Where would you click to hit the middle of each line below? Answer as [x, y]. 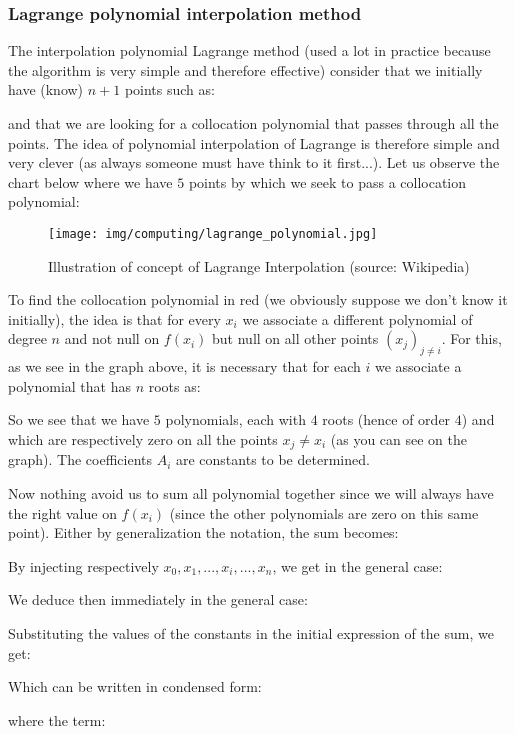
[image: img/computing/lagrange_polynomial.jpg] [213, 233]
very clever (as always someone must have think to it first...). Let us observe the [254, 162]
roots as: [174, 385]
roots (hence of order [386, 419]
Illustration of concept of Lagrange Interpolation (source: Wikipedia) [259, 265]
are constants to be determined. [272, 459]
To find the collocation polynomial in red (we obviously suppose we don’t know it [258, 299]
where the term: [57, 719]
